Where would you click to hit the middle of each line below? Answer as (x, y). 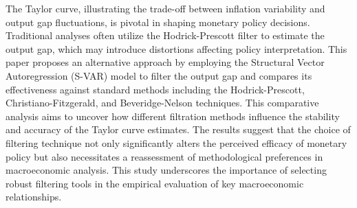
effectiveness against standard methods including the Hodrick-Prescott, (155, 89)
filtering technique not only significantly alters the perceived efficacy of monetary (176, 142)
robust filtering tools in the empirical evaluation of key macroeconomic (155, 183)
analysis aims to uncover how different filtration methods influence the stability (173, 116)
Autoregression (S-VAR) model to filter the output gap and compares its (159, 75)
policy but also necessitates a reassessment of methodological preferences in (164, 156)
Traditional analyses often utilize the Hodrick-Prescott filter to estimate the (165, 35)
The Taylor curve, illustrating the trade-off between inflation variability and (165, 8)
